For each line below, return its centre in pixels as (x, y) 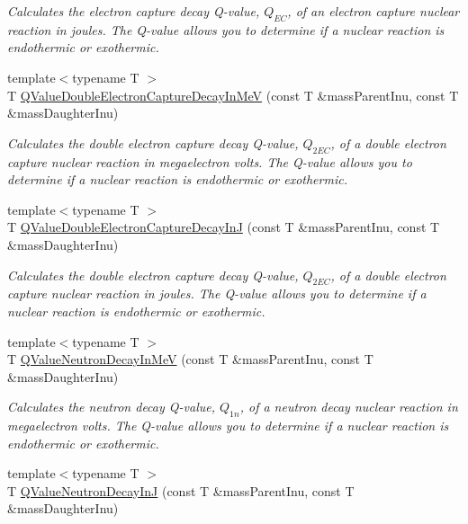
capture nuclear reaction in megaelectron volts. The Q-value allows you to (210, 161)
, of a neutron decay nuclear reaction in (349, 407)
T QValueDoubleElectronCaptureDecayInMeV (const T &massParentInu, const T (233, 95)
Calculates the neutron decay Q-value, (111, 407)
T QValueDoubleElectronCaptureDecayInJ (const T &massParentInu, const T (224, 227)
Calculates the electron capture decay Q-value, (134, 11)
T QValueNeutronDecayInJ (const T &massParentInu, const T (181, 490)
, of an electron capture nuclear (373, 11)
